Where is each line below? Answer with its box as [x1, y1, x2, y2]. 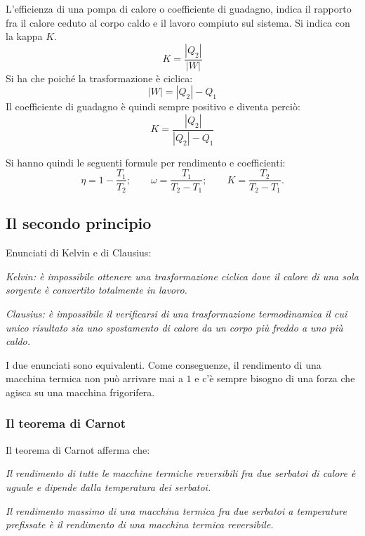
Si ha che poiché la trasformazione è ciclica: [6, 70, 193, 85]
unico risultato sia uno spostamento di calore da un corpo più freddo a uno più [6, 320, 343, 334]
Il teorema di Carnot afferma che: [6, 442, 150, 457]
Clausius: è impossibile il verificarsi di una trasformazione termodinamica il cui [6, 306, 347, 320]
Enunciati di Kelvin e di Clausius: [6, 245, 152, 260]
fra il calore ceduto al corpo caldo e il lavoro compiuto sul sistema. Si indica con [6, 15, 350, 30]
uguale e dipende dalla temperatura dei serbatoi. [6, 479, 211, 494]
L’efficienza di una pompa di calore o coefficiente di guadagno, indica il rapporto [6, 1, 352, 15]
